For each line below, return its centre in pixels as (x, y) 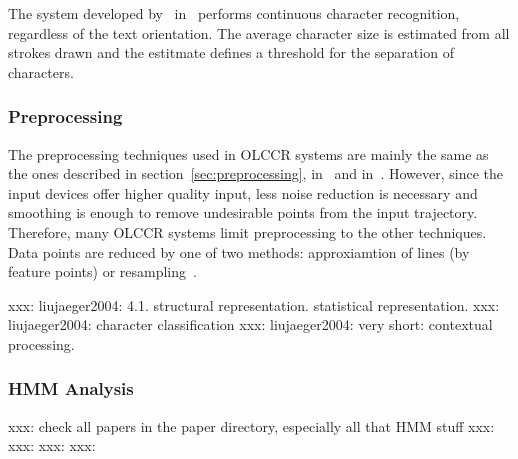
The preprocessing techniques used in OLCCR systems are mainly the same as (248, 153)
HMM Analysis (71, 388)
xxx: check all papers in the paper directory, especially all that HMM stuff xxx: (251, 425)
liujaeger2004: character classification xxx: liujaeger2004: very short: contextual (250, 324)
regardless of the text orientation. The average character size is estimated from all (259, 32)
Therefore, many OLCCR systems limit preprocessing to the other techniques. (247, 231)
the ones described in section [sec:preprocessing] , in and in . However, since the (255, 173)
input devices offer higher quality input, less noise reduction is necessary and (243, 192)
